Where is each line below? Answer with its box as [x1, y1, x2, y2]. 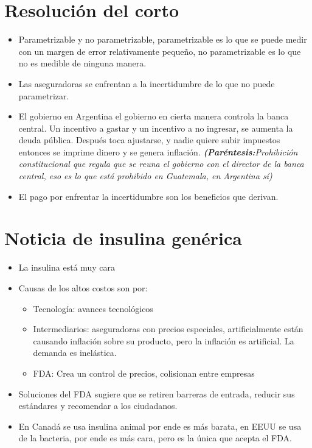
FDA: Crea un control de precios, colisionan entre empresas [33, 366, 255, 379]
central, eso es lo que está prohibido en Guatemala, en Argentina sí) [18, 169, 272, 182]
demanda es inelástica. [33, 346, 117, 359]
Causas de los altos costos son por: [18, 281, 148, 294]
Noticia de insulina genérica [4, 226, 242, 251]
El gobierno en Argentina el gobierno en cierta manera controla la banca [18, 110, 289, 123]
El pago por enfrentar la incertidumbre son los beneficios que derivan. [18, 190, 279, 202]
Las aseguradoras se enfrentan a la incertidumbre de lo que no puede [18, 77, 275, 90]
